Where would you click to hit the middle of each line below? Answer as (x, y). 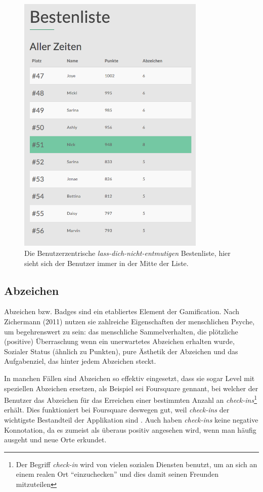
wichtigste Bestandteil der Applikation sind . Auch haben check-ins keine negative (131, 419)
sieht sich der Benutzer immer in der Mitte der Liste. (106, 263)
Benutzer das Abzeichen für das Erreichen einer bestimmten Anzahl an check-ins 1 (131, 399)
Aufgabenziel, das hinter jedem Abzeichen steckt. (80, 361)
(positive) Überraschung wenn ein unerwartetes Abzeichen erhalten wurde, (119, 341)
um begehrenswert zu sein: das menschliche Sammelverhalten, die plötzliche (121, 331)
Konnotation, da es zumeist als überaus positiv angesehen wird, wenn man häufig (130, 429)
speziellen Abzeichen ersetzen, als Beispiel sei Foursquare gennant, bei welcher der (131, 388)
